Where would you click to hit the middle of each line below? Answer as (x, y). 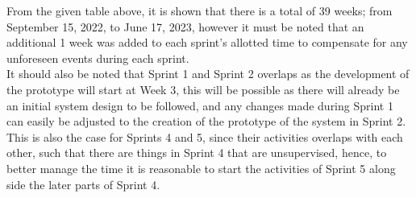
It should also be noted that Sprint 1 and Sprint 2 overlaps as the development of (208, 74)
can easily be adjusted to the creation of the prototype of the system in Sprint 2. (206, 121)
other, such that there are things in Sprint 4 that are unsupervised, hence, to (197, 153)
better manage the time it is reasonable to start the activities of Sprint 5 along (201, 168)
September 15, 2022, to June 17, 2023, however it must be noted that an (185, 26)
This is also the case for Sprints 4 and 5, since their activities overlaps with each (205, 136)
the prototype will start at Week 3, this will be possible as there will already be (203, 89)
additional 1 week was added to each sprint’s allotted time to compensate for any (207, 42)
